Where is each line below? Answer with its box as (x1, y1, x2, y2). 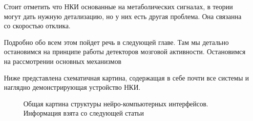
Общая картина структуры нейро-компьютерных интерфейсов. (23, 98, 209, 108)
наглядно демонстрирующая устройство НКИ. (4, 82, 141, 92)
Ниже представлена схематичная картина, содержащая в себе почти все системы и (4, 72, 249, 82)
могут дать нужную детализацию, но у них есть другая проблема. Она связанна (4, 11, 242, 21)
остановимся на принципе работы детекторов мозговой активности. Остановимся (4, 46, 246, 57)
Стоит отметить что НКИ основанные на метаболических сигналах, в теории (4, 1, 233, 11)
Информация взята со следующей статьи (23, 108, 144, 118)
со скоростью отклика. (4, 20, 71, 31)
